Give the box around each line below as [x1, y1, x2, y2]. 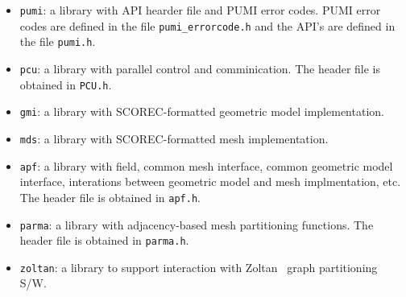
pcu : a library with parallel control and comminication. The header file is [19, 60, 381, 76]
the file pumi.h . [19, 33, 96, 50]
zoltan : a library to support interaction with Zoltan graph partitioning [19, 258, 378, 275]
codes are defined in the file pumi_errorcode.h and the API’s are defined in [19, 17, 396, 34]
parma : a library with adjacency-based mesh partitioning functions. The [19, 216, 374, 233]
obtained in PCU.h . [19, 76, 112, 93]
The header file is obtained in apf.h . [19, 188, 201, 205]
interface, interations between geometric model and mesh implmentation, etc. [19, 173, 401, 190]
